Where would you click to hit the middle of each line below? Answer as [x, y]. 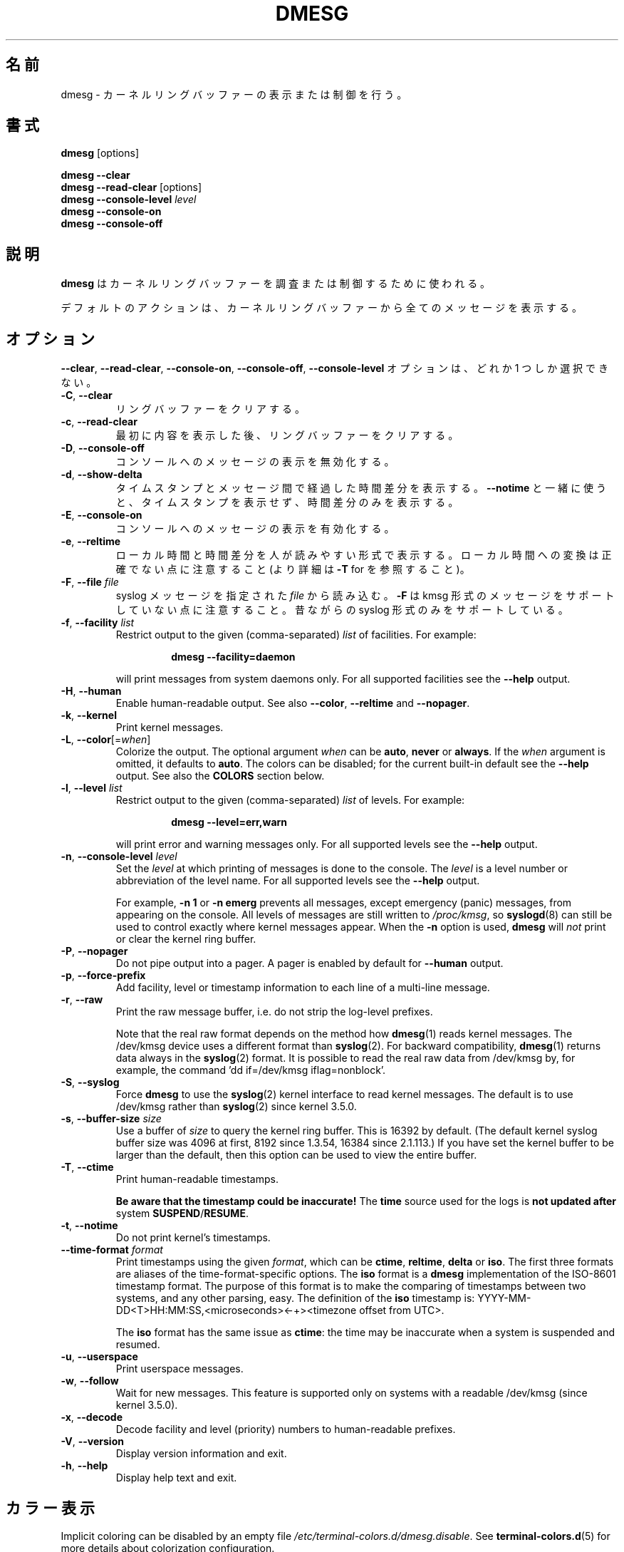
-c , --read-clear [99, 422]
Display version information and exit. [201, 1454]
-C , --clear [87, 395]
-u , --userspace [99, 1357]
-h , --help [84, 1466]
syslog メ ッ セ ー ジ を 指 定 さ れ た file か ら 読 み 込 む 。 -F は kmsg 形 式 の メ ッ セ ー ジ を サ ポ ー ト [365, 596]
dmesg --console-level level [129, 200]
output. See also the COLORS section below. [220, 776]
